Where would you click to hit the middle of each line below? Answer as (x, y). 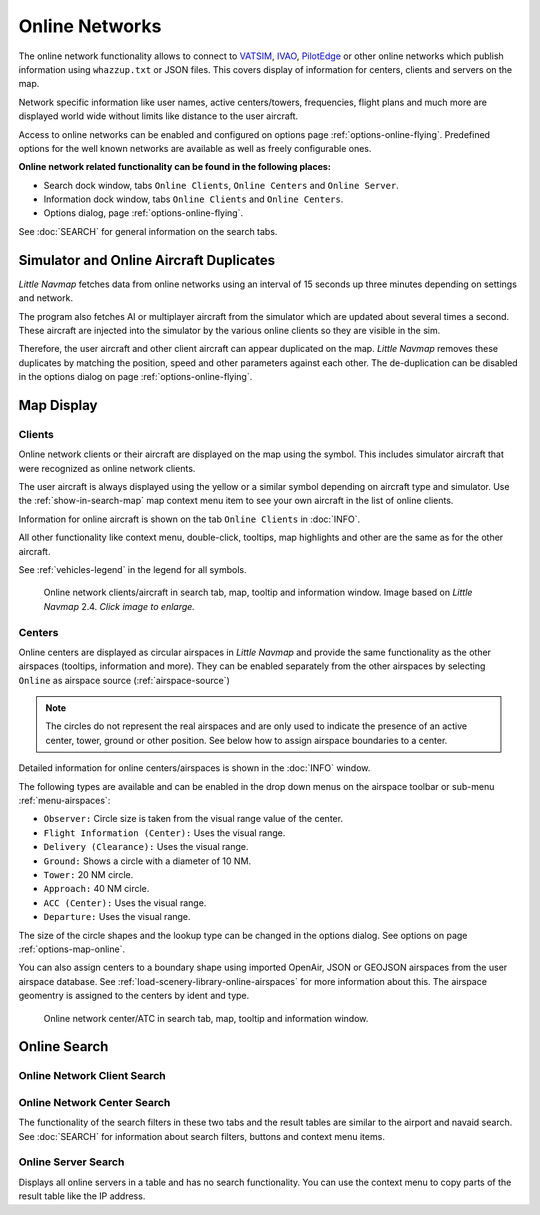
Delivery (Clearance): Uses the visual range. (146, 847)
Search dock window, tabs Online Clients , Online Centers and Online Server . (221, 185)
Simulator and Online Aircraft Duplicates (146, 260)
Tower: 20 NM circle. (88, 874)
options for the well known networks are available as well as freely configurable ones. (195, 148)
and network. (46, 298)
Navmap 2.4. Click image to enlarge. (119, 606)
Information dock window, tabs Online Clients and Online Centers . (193, 199)
